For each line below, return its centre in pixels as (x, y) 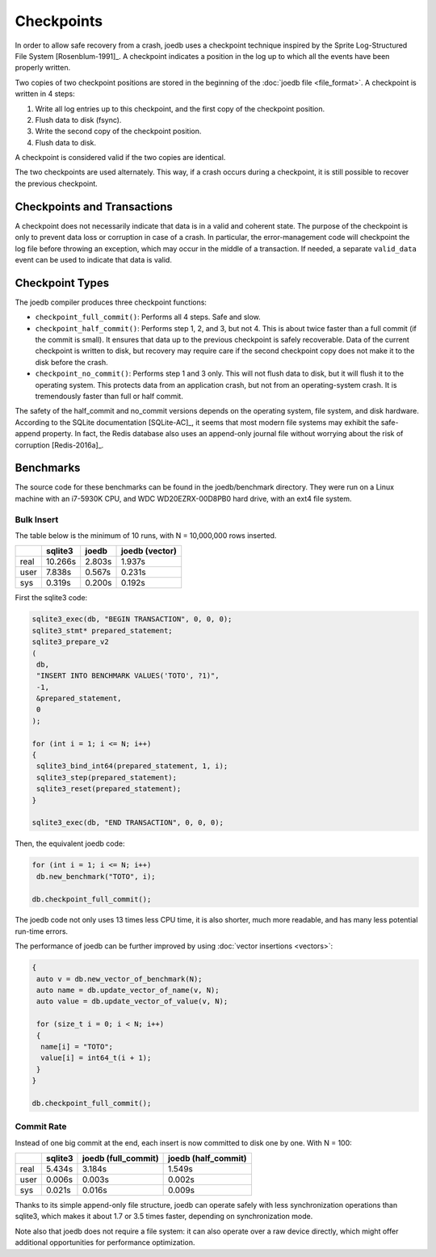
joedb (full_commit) (120, 1158)
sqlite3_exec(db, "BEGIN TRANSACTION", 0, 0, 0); (132, 619)
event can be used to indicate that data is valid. (94, 259)
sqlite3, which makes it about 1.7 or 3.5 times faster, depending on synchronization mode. (164, 1217)
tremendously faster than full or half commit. (109, 396)
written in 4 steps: (45, 94)
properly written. (43, 68)
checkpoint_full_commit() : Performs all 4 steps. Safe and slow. (148, 317)
